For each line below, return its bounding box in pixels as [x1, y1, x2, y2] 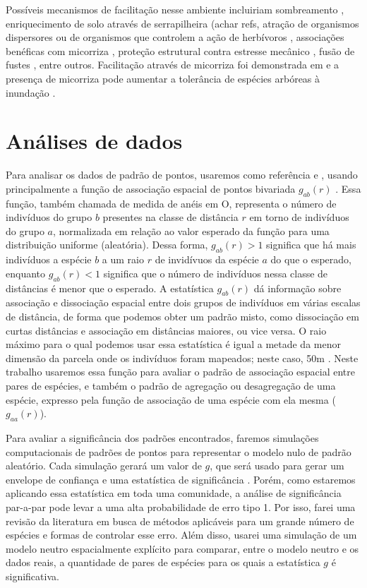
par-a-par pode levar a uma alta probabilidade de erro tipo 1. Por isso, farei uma [6, 499, 356, 514]
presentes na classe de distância [102, 210, 239, 224]
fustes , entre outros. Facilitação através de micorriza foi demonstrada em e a [6, 57, 339, 72]
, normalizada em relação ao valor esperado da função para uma [52, 223, 330, 238]
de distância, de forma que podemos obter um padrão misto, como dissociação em [6, 309, 359, 324]
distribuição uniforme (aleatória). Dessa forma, [6, 237, 208, 252]
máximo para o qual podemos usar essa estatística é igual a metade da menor [6, 337, 341, 352]
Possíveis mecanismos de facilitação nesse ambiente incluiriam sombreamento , [6, 2, 344, 16]
